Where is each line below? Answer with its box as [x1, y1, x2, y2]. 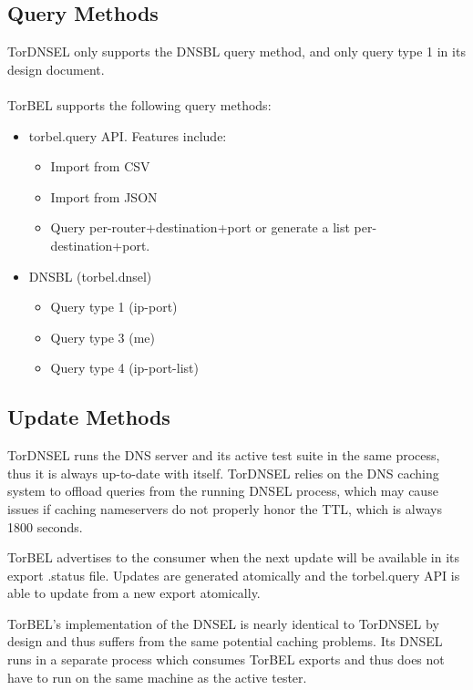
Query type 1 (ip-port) [50, 297, 178, 316]
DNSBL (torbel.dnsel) [28, 266, 152, 285]
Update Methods [7, 403, 170, 431]
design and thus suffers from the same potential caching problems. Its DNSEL [7, 632, 443, 651]
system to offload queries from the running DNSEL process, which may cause [7, 481, 438, 500]
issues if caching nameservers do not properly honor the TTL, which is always [7, 499, 442, 518]
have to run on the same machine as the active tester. [7, 667, 307, 686]
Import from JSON [50, 187, 158, 206]
